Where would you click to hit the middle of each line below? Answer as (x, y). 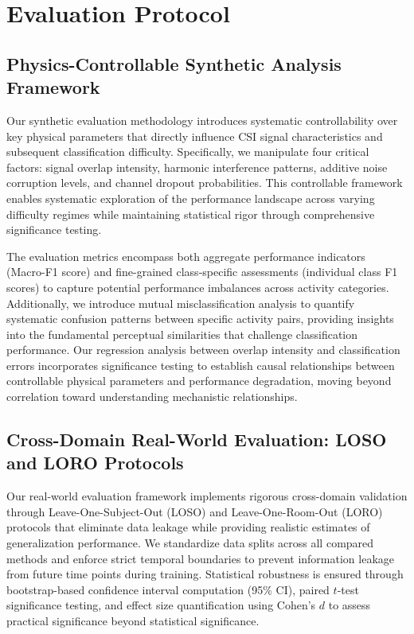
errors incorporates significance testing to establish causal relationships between (201, 365)
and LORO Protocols (95, 463)
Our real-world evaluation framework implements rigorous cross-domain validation (207, 496)
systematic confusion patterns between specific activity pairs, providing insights (200, 319)
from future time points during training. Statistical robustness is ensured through (205, 574)
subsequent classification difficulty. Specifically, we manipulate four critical (188, 152)
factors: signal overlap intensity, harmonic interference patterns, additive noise (197, 167)
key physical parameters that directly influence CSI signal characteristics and (195, 136)
